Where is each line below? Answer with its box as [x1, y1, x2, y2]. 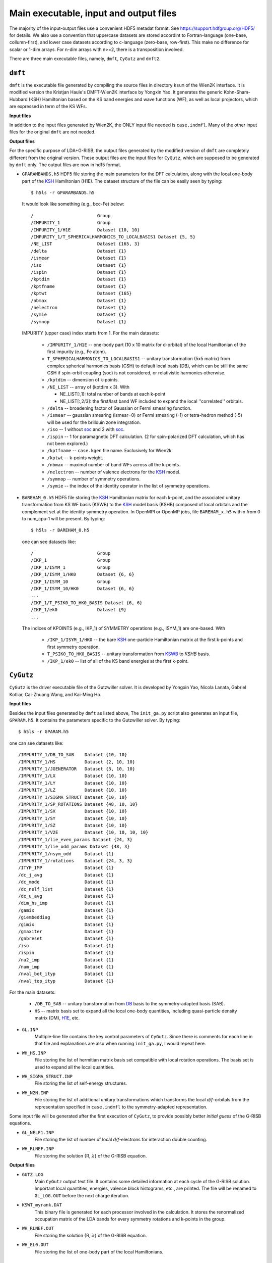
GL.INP [22, 1027, 38, 1033]
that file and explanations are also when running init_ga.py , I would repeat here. [34, 1041, 206, 1047]
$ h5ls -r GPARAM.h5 [18, 729, 69, 735]
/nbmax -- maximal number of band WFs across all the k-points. [47, 462, 181, 468]
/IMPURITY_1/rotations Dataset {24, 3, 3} [18, 858, 133, 864]
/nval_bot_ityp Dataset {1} [18, 971, 114, 977]
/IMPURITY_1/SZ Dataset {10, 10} [18, 822, 127, 829]
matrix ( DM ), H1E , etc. [34, 1015, 80, 1021]
